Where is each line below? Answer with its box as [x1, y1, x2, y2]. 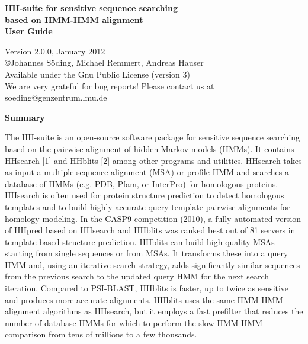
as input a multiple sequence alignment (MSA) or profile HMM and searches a [5, 166, 289, 178]
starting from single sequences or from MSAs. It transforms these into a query [5, 247, 288, 259]
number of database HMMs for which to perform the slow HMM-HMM [5, 316, 263, 329]
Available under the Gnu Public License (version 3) [5, 67, 191, 80]
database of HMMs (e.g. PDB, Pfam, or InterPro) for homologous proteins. [5, 177, 278, 189]
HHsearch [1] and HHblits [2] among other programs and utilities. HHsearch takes [5, 154, 302, 166]
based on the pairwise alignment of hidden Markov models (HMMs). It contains [5, 142, 294, 155]
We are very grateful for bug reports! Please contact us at [5, 79, 214, 92]
